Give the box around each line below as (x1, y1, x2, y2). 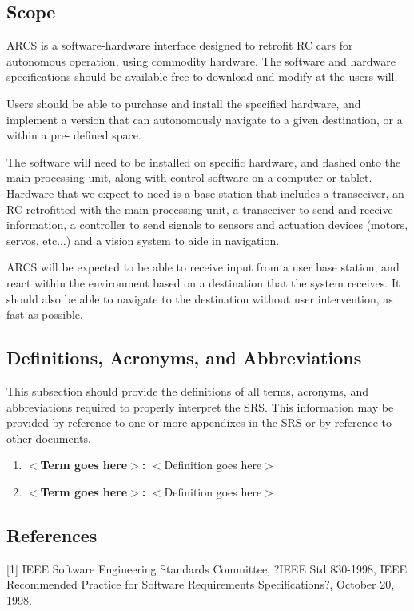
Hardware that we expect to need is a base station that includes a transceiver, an (6, 184, 404, 201)
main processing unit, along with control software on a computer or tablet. (6, 169, 372, 186)
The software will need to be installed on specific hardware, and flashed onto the (6, 153, 401, 170)
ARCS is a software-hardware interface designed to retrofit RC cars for (6, 37, 353, 54)
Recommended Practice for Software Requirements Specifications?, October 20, (6, 576, 395, 593)
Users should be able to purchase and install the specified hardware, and (6, 94, 361, 111)
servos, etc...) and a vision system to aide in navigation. (6, 231, 280, 248)
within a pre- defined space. (6, 127, 141, 143)
